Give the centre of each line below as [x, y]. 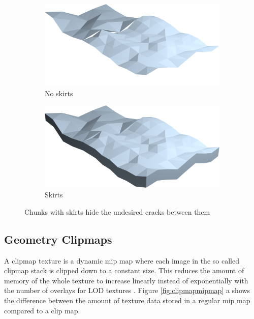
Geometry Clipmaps [58, 239]
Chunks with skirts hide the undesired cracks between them [117, 211]
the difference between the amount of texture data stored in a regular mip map [127, 300]
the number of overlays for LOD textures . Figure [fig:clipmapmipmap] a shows [127, 290]
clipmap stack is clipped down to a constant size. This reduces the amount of [124, 270]
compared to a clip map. [42, 310]
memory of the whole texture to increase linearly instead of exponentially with [126, 280]
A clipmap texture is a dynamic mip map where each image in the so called [122, 260]
